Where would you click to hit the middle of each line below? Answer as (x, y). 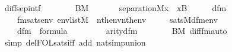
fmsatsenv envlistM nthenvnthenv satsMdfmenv (117, 19)
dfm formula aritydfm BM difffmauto (122, 31)
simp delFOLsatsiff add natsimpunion (75, 42)
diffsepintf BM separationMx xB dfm (115, 8)
